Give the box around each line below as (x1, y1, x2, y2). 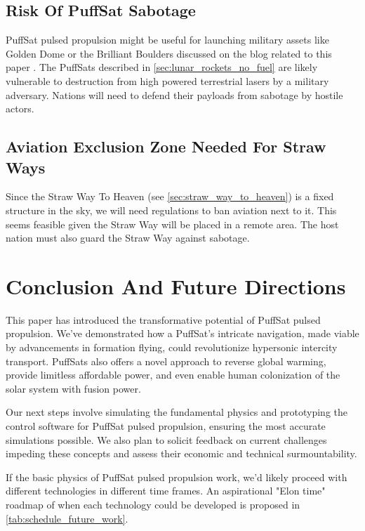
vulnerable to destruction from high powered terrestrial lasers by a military (6, 73, 329, 88)
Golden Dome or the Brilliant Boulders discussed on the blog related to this (6, 46, 332, 60)
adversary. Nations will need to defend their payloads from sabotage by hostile (6, 87, 343, 102)
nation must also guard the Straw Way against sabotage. (6, 230, 250, 245)
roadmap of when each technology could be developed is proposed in (6, 497, 300, 511)
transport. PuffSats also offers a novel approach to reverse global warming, (6, 353, 326, 368)
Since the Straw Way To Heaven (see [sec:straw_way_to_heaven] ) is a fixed (6, 189, 334, 204)
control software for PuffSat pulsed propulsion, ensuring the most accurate (6, 419, 326, 433)
